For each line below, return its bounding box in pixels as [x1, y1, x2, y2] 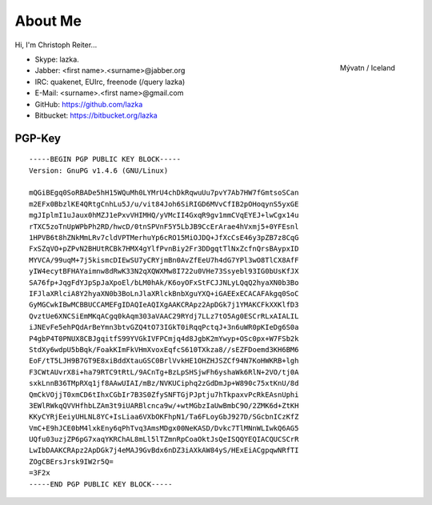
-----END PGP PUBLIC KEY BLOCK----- [29, 479, 173, 488]
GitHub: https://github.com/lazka [34, 99, 143, 109]
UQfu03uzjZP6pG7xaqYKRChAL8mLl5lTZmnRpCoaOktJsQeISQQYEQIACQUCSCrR [29, 435, 299, 444]
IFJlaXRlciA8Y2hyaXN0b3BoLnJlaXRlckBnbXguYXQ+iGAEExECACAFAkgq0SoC [29, 289, 299, 298]
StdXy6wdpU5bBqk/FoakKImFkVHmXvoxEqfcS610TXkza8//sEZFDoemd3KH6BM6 [29, 345, 299, 354]
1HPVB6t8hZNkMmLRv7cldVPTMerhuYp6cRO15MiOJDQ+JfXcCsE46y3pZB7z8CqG [29, 233, 299, 242]
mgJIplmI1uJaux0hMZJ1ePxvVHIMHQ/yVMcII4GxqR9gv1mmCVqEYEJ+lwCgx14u [29, 210, 299, 220]
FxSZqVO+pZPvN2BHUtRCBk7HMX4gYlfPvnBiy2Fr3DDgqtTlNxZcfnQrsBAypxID [29, 244, 299, 254]
